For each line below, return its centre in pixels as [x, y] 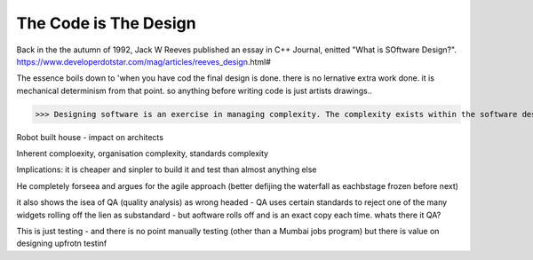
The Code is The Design [106, 23]
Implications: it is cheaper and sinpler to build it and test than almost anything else [167, 169]
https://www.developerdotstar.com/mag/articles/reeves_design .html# [143, 61]
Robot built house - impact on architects [90, 137]
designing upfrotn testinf [62, 243]
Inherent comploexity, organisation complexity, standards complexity [143, 154]
